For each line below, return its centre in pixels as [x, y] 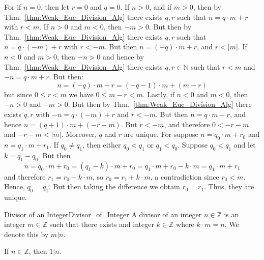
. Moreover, [79, 134]
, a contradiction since [185, 176]
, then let [55, 7]
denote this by [26, 234]
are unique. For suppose [161, 134]
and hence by [123, 56]
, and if [160, 7]
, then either [102, 144]
